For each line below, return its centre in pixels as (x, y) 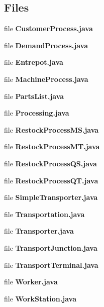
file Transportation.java (44, 214)
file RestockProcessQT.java (51, 180)
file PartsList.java (34, 96)
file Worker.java (31, 282)
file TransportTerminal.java (51, 265)
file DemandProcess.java (46, 45)
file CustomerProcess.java (48, 28)
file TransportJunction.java (51, 247)
